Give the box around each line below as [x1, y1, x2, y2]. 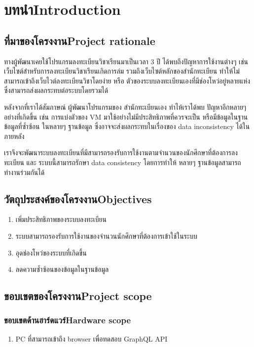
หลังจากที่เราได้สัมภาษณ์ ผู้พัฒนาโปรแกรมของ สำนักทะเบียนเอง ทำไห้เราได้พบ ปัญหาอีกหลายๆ [4, 101, 247, 112]
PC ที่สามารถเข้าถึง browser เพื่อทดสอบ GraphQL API [15, 333, 168, 344]
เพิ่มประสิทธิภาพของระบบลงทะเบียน [15, 214, 107, 224]
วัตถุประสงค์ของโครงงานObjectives [4, 191, 152, 206]
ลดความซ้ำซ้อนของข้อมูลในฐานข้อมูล [15, 264, 109, 274]
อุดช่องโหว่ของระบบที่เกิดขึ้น [15, 247, 87, 258]
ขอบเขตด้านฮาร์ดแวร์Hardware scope [4, 314, 131, 326]
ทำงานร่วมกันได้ [4, 167, 45, 177]
